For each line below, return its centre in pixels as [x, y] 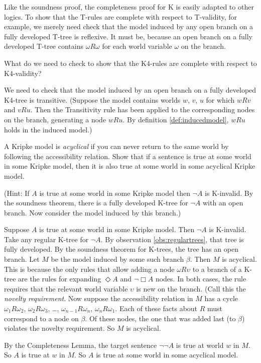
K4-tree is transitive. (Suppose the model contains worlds [92, 99]
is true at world [200, 345]
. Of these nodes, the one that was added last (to [160, 318]
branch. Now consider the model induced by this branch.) [93, 212]
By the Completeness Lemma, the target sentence [81, 345]
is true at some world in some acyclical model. [167, 355]
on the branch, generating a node [55, 119]
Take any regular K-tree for [46, 239]
